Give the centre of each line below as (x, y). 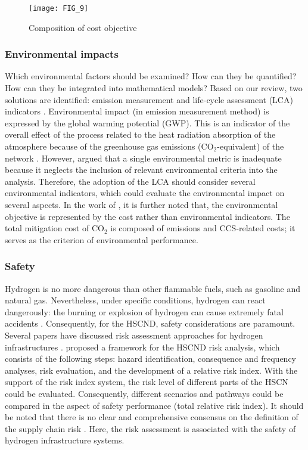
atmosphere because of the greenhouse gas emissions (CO (109, 146)
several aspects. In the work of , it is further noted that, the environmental (141, 204)
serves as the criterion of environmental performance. (102, 239)
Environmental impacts (62, 54)
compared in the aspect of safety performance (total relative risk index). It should (154, 405)
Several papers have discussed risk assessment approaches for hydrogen (134, 335)
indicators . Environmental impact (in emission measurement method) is (137, 111)
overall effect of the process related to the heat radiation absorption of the (140, 134)
